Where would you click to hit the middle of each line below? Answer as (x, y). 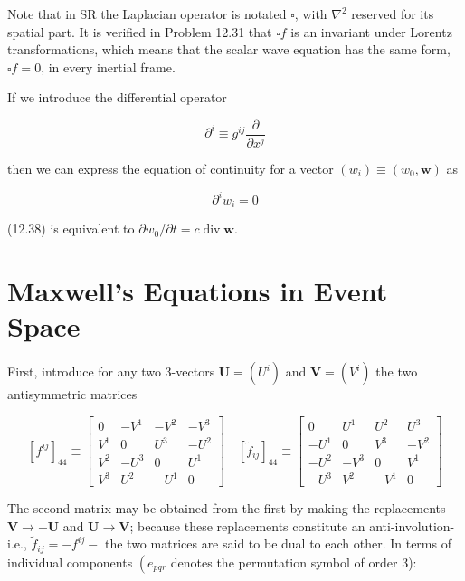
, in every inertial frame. (108, 67)
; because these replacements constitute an (247, 525)
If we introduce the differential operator (117, 97)
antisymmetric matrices (72, 394)
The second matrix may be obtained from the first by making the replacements (227, 508)
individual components (70, 562)
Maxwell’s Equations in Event (198, 291)
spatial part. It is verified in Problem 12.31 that (140, 31)
